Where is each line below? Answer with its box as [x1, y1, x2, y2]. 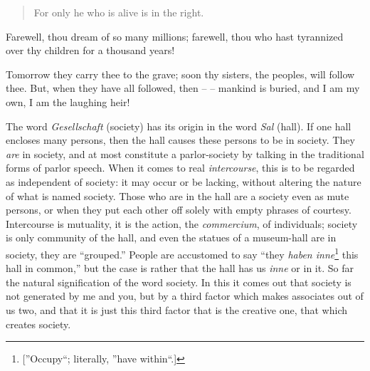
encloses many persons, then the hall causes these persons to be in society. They [6, 132, 355, 147]
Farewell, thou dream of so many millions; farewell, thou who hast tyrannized [6, 28, 344, 43]
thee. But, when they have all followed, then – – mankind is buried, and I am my [6, 80, 360, 95]
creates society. [6, 316, 71, 331]
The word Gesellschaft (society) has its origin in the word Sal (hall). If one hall [6, 118, 351, 133]
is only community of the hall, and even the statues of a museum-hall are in [6, 230, 337, 245]
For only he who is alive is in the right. [33, 5, 204, 19]
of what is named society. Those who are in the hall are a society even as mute [6, 188, 349, 203]
